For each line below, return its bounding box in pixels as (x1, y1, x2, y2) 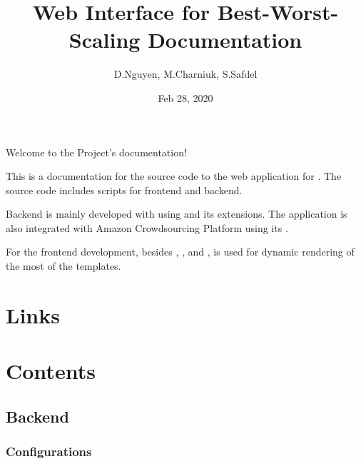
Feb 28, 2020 (158, 90, 213, 105)
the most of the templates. (6, 258, 121, 273)
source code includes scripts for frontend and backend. (6, 182, 243, 197)
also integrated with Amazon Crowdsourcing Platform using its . (6, 220, 288, 235)
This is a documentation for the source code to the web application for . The (6, 168, 342, 183)
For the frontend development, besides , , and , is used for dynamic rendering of (6, 244, 355, 259)
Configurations (6, 443, 92, 460)
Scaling (68, 25, 141, 54)
